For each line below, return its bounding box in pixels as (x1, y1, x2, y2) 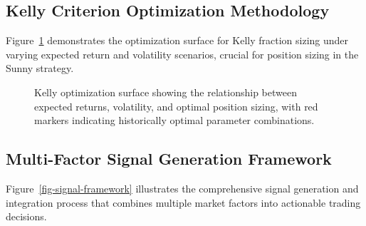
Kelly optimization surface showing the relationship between (34, 84, 297, 99)
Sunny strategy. (6, 61, 74, 76)
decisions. (6, 209, 47, 224)
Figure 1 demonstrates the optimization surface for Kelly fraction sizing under (6, 33, 349, 48)
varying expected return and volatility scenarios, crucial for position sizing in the (6, 46, 359, 61)
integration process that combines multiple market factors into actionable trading (6, 195, 361, 210)
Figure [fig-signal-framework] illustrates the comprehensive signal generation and (6, 180, 359, 195)
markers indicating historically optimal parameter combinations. (34, 113, 315, 128)
